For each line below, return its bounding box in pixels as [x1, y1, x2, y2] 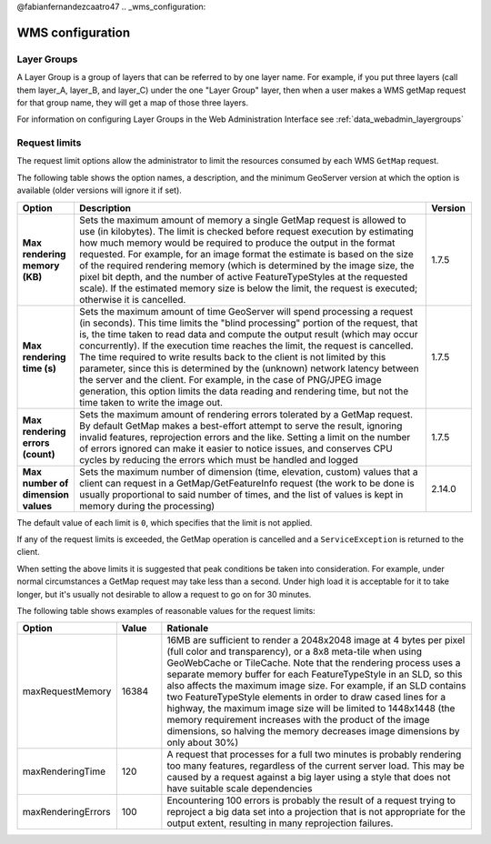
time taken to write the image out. [78, 396, 223, 408]
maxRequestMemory [22, 685, 112, 698]
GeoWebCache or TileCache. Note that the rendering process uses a [166, 657, 461, 669]
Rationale [166, 622, 209, 635]
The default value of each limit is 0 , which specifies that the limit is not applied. [16, 517, 313, 527]
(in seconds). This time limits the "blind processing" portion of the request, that [78, 316, 418, 329]
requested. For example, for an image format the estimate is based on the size [78, 247, 414, 260]
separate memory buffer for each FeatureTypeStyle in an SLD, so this [166, 668, 463, 681]
